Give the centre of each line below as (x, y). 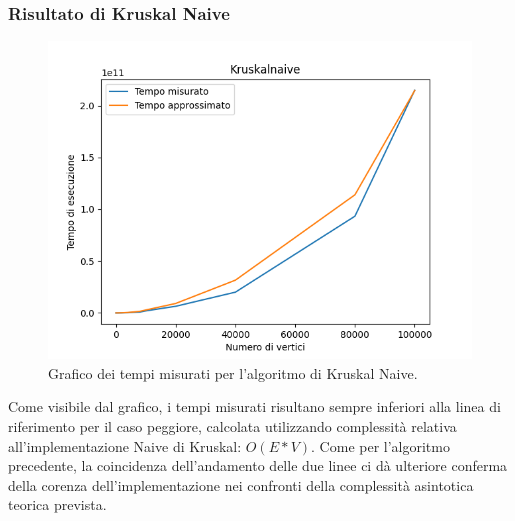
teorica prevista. (57, 504)
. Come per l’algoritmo (380, 445)
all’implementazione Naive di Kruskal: (125, 445)
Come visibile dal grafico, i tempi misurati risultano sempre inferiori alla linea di (254, 406)
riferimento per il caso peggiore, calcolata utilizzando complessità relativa (232, 426)
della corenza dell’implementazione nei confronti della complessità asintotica (241, 484)
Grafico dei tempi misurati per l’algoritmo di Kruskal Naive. (233, 372)
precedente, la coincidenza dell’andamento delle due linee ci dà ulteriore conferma (258, 465)
